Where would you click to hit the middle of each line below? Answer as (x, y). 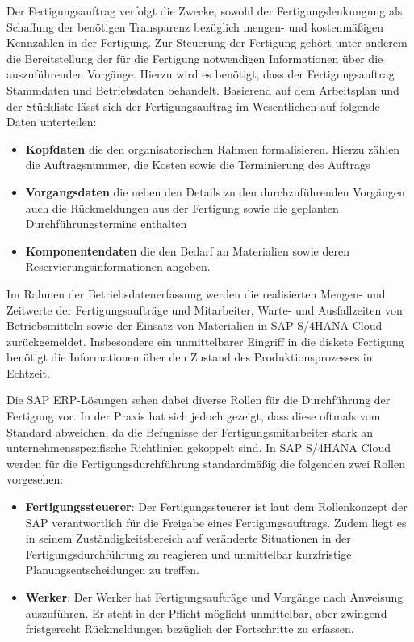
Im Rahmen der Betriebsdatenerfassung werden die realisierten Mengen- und (196, 293)
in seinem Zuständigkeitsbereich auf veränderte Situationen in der (188, 538)
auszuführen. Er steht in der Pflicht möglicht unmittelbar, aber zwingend (206, 612)
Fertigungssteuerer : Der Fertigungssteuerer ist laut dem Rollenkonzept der (216, 507)
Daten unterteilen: (52, 122)
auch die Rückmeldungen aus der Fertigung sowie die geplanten (182, 207)
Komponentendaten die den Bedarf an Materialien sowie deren (187, 250)
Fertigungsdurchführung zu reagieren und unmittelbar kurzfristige (188, 553)
